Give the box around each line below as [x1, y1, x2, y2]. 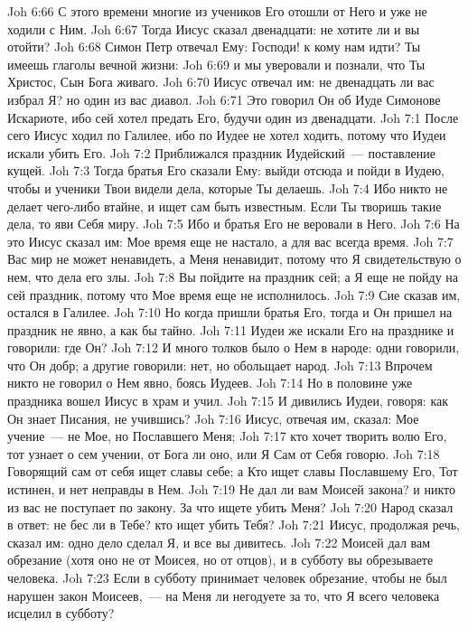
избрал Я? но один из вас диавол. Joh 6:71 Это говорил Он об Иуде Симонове [7, 89, 441, 108]
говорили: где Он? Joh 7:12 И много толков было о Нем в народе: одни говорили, [7, 338, 460, 357]
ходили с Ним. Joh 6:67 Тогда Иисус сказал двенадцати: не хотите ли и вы [7, 19, 420, 38]
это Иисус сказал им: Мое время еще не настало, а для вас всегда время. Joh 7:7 [7, 231, 454, 250]
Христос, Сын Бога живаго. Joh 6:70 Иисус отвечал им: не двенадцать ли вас [7, 72, 435, 91]
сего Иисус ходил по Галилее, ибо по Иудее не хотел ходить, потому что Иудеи [7, 126, 446, 145]
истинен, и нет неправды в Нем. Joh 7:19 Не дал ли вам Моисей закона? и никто [7, 480, 456, 499]
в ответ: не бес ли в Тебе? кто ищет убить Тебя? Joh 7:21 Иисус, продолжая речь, [7, 515, 461, 534]
